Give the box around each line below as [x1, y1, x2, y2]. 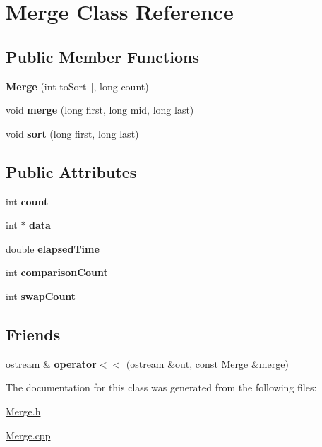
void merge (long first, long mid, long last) [6, 102, 194, 117]
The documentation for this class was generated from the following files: [6, 380, 317, 395]
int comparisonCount [6, 265, 108, 280]
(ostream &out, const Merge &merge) [126, 356, 289, 371]
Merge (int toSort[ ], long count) [6, 78, 149, 93]
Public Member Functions [6, 45, 199, 67]
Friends [6, 323, 61, 345]
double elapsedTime [6, 241, 100, 256]
